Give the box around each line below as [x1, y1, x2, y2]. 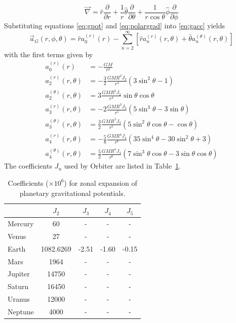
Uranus [8, 294, 30, 304]
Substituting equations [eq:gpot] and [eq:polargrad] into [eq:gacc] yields [4, 20, 225, 31]
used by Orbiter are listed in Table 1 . [64, 160, 181, 171]
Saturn [8, 281, 29, 292]
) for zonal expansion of [64, 177, 137, 188]
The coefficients [4, 160, 52, 171]
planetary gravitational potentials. [19, 187, 126, 198]
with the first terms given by [4, 49, 93, 59]
